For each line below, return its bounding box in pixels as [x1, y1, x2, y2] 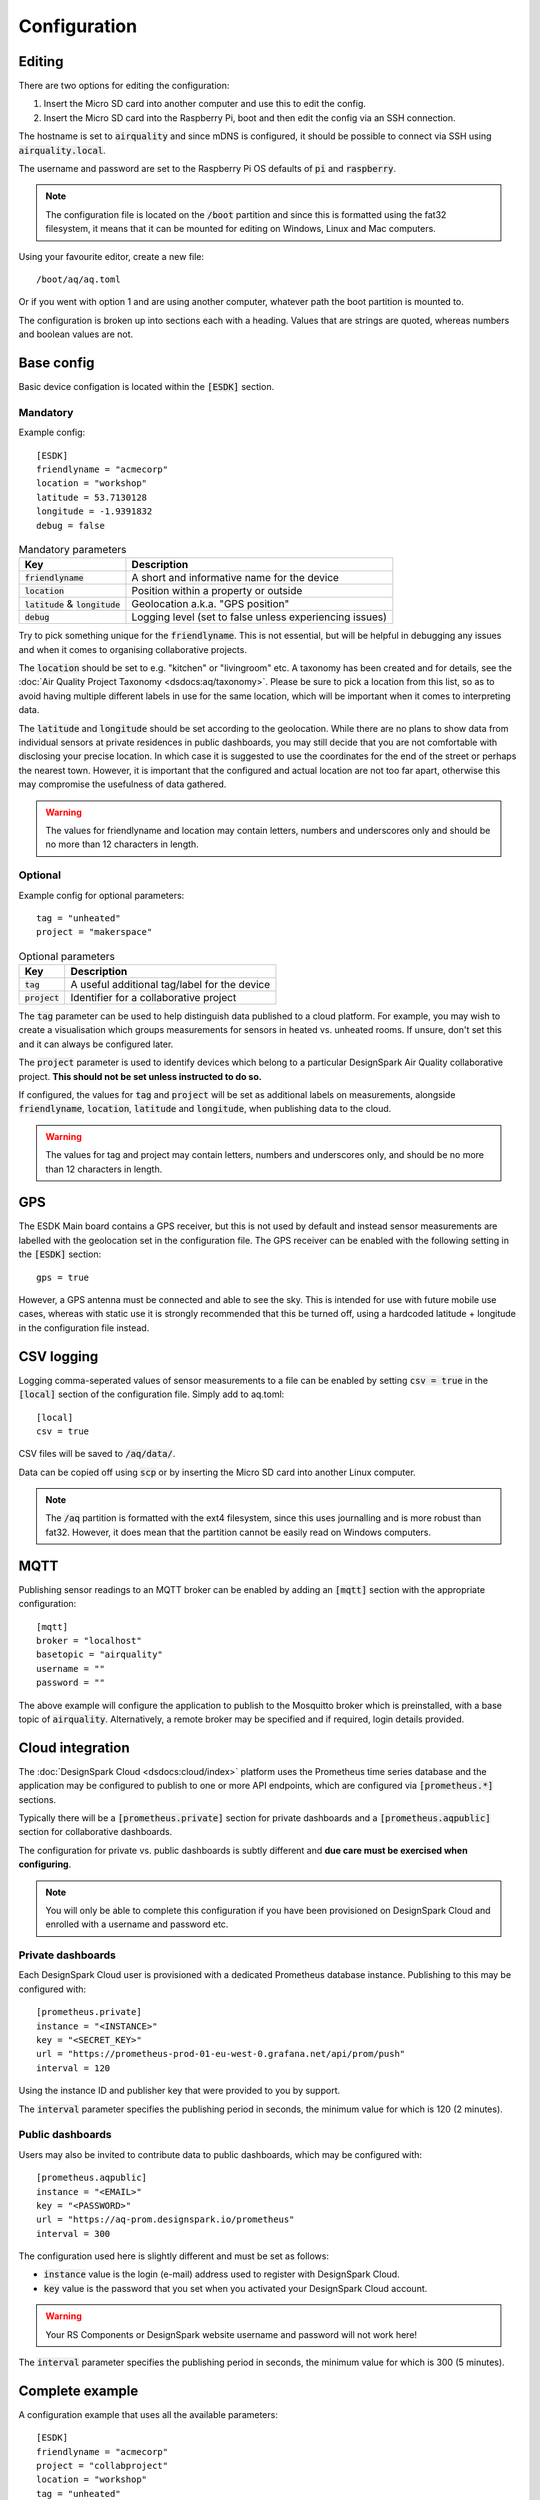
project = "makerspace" [36, 926, 153, 938]
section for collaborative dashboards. [18, 1826, 173, 1838]
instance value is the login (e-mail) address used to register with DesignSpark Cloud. [43, 2268, 400, 2280]
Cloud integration [18, 1739, 130, 1756]
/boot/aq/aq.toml [36, 273, 121, 285]
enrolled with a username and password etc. [45, 1918, 229, 1930]
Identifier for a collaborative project [70, 991, 237, 1005]
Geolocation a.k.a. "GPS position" [131, 597, 290, 611]
